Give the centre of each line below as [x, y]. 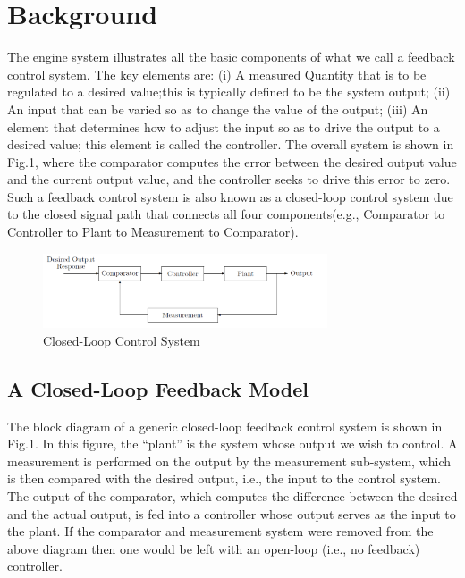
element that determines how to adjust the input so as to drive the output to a [224, 126]
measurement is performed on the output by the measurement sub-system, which [229, 461]
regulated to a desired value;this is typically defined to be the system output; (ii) [229, 92]
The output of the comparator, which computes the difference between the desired [232, 495]
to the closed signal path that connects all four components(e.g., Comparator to [226, 214]
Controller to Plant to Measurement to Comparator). [153, 232]
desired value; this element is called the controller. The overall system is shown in [231, 144]
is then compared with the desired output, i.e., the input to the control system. [224, 478]
